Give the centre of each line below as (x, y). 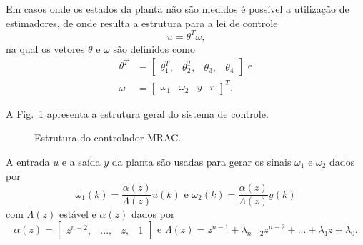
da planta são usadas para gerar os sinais (202, 162)
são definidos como (154, 48)
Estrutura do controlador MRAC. (108, 137)
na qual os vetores (45, 48)
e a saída (81, 162)
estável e (78, 214)
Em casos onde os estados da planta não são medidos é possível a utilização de (178, 9)
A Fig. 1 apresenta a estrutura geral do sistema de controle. (137, 113)
